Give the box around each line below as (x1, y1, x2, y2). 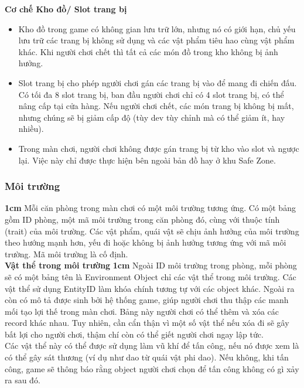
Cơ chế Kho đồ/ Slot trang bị (5, 3, 127, 15)
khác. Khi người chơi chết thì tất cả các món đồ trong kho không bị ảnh (18, 45, 278, 57)
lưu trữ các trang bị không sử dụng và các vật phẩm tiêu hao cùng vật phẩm (18, 34, 295, 46)
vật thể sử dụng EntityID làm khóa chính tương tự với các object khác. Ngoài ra (5, 282, 295, 294)
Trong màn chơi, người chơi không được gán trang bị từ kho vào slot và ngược (18, 142, 299, 154)
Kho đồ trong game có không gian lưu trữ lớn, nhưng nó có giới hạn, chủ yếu (18, 22, 296, 35)
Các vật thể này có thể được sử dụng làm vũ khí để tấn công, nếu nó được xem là (5, 339, 299, 352)
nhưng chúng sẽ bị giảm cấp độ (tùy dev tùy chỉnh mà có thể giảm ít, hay (18, 111, 285, 123)
